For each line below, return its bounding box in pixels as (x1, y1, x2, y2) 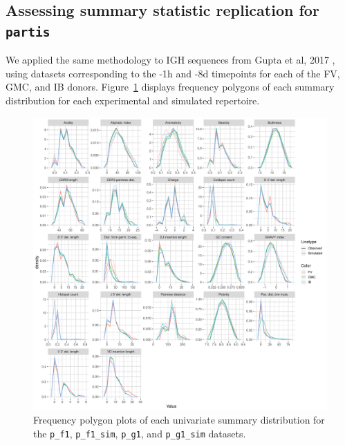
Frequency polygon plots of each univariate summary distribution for (33, 413, 325, 427)
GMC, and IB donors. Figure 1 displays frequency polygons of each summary (6, 79, 335, 94)
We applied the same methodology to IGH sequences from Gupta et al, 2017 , (6, 53, 335, 67)
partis (6, 24, 50, 39)
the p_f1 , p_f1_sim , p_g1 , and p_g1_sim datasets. (33, 426, 246, 440)
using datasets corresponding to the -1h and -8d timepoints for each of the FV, (6, 66, 340, 80)
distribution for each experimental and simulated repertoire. (6, 93, 260, 107)
